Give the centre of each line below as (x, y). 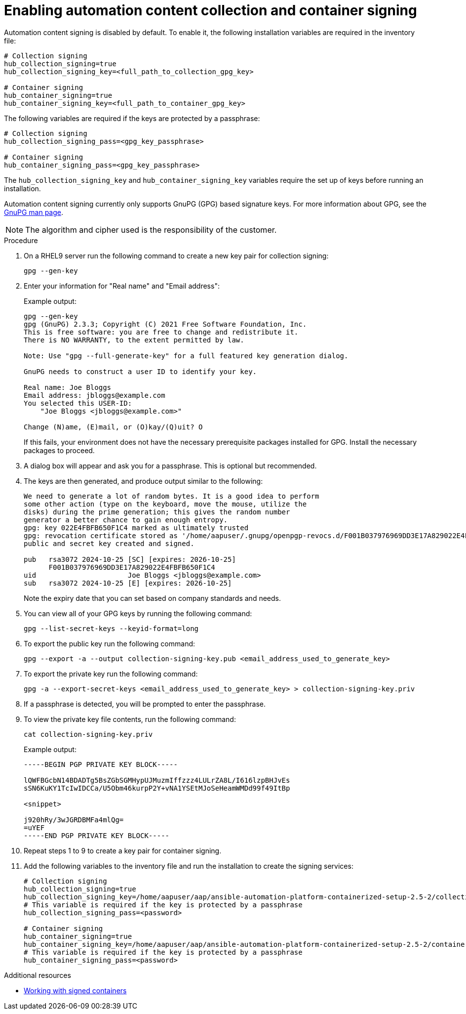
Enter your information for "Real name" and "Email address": (122, 286)
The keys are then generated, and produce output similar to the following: (143, 481)
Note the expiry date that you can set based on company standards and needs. (152, 598)
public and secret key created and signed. (109, 543)
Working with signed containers (75, 990)
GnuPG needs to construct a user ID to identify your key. (140, 371)
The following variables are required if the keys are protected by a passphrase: (132, 118)
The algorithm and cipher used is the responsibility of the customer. (151, 230)
